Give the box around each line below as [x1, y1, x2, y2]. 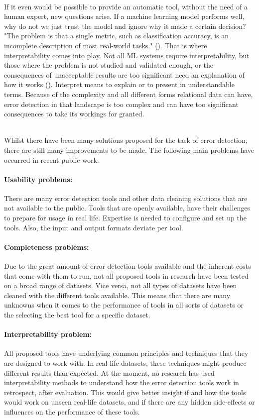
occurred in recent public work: [4, 154, 99, 165]
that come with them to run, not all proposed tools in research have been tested [4, 270, 249, 281]
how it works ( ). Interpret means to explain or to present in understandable [4, 79, 235, 90]
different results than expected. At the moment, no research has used [4, 367, 215, 378]
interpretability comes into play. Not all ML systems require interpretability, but [4, 50, 250, 60]
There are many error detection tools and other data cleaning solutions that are [4, 193, 248, 203]
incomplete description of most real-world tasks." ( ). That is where [4, 40, 207, 50]
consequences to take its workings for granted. [4, 108, 144, 119]
